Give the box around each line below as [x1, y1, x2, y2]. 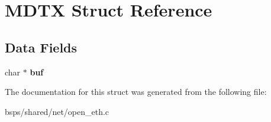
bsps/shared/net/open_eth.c [5, 105, 109, 117]
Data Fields [5, 38, 78, 56]
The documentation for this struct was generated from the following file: [5, 85, 267, 98]
